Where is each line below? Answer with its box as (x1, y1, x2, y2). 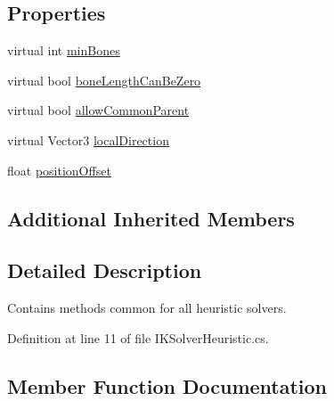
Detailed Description (7, 257, 202, 284)
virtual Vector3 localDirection (7, 130, 169, 149)
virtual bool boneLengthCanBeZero (7, 70, 201, 89)
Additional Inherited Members (7, 204, 295, 232)
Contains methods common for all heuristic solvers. (7, 299, 287, 317)
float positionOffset (7, 160, 111, 179)
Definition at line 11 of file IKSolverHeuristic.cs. (7, 328, 269, 347)
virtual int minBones (7, 41, 120, 60)
